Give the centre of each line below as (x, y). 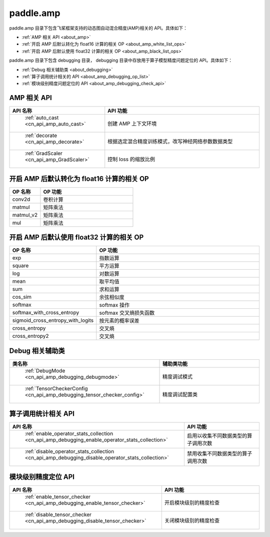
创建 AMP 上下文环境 (132, 124)
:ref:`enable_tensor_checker (58, 496)
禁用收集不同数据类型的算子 (219, 454)
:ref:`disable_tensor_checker (58, 514)
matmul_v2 (25, 215)
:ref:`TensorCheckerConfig (56, 388)
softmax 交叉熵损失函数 (127, 313)
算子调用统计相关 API (42, 414)
